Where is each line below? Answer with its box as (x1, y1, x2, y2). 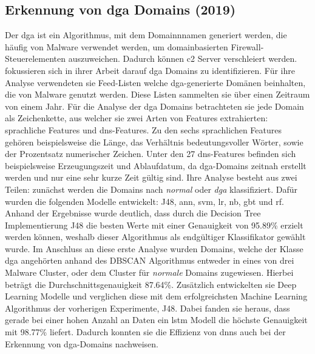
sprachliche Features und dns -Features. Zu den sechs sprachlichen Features (5, 123, 282, 136)
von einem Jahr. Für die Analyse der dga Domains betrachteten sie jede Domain (5, 99, 304, 112)
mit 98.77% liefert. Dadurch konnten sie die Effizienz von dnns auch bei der (5, 326, 286, 338)
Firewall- (231, 40, 264, 53)
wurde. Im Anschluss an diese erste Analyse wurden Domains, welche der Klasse (5, 242, 303, 255)
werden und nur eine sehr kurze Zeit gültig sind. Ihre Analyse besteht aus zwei (5, 171, 297, 184)
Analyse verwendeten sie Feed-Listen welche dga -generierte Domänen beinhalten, (5, 76, 306, 88)
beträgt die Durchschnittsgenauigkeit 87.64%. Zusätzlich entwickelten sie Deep (5, 278, 297, 290)
